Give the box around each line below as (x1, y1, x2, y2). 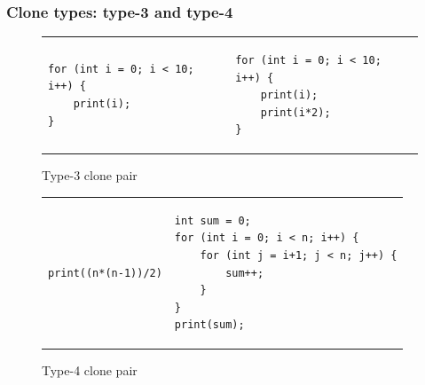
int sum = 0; (174, 214, 251, 227)
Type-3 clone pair (42, 166, 138, 185)
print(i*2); (260, 106, 331, 119)
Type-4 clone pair (42, 361, 138, 380)
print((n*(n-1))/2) (48, 266, 162, 279)
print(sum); (174, 318, 245, 332)
